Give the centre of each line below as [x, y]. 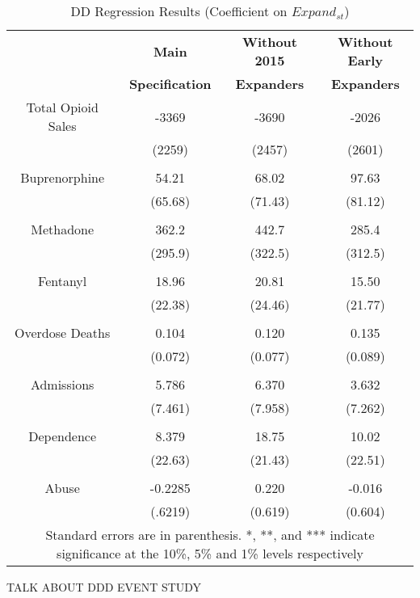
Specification [170, 84]
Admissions [62, 384]
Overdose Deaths [63, 333]
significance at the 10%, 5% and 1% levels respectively [210, 553]
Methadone [63, 229]
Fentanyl [63, 281]
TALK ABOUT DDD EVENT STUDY [104, 587]
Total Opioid [62, 107]
